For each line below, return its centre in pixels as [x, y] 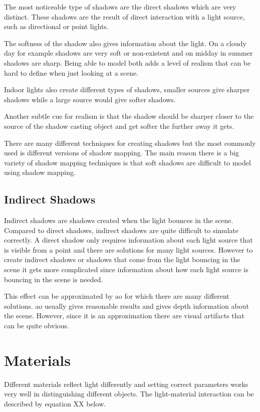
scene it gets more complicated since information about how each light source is [126, 269]
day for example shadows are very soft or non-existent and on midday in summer [128, 53]
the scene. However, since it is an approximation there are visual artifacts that [124, 316]
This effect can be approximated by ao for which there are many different [117, 296]
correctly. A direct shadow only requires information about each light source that [128, 240]
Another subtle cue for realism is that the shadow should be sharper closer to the [129, 116]
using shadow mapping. [40, 172]
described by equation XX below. [55, 403]
